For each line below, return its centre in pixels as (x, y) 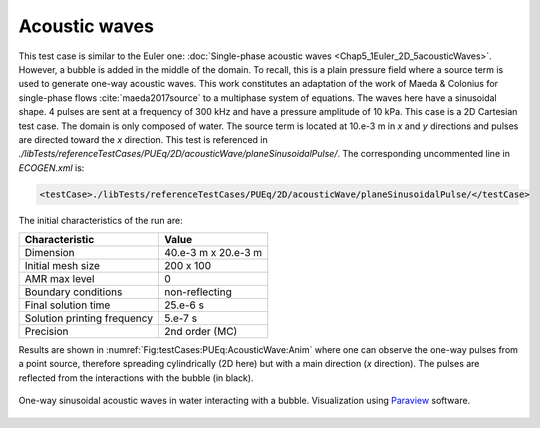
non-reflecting (198, 292)
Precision (46, 332)
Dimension (49, 253)
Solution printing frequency (89, 318)
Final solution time (67, 305)
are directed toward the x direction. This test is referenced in (143, 139)
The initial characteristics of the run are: (101, 220)
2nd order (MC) (201, 332)
